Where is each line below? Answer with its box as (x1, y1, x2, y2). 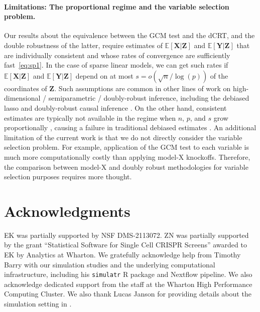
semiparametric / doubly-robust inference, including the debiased (48, 93, 249, 103)
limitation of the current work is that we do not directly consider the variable (4, 132, 242, 142)
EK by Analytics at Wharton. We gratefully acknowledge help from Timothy (4, 249, 241, 260)
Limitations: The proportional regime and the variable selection (4, 1, 229, 12)
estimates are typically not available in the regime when (4, 112, 176, 123)
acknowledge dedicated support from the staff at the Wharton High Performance (4, 278, 252, 289)
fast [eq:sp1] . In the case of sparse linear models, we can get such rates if (4, 60, 228, 70)
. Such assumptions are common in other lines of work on (54, 83, 231, 93)
